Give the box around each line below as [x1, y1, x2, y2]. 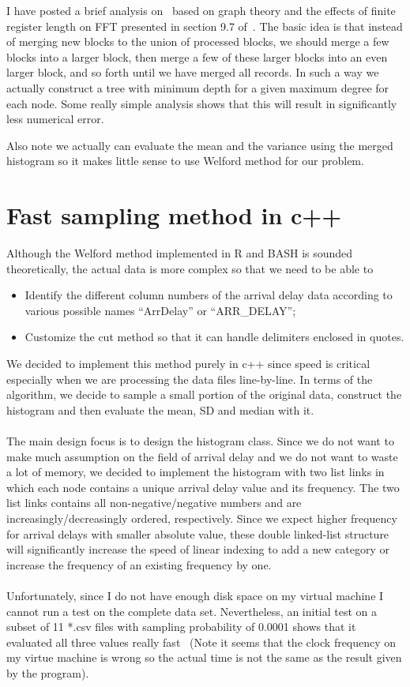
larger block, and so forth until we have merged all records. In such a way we [6, 64, 379, 81]
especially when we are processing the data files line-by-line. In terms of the [6, 370, 373, 387]
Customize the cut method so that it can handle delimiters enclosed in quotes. [24, 328, 404, 345]
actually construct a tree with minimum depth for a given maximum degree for [6, 79, 389, 96]
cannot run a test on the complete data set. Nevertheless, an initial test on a [6, 603, 378, 619]
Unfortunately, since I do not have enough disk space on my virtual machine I [6, 587, 384, 603]
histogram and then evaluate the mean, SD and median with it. [6, 401, 314, 418]
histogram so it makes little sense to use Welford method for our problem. [6, 152, 364, 169]
